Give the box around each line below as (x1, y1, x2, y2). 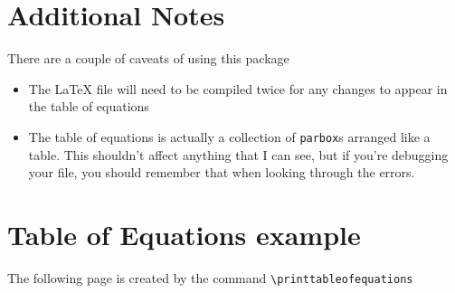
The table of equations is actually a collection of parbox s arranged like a (28, 127, 431, 146)
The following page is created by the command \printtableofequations (7, 268, 413, 287)
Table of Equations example (7, 215, 361, 252)
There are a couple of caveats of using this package (7, 49, 289, 68)
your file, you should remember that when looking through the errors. (28, 163, 415, 182)
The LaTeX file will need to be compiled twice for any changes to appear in (28, 79, 448, 98)
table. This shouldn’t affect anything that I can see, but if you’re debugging (28, 145, 449, 164)
